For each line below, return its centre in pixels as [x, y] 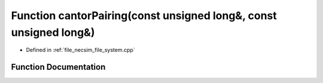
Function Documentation [58, 67]
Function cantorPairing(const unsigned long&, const [144, 16]
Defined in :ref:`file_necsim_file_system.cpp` [80, 50]
